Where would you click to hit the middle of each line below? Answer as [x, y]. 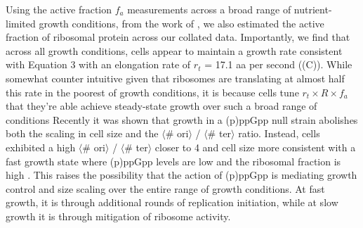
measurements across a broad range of [209, 9]
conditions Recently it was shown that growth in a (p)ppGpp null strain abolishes [182, 119]
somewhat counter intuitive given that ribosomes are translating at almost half [175, 78]
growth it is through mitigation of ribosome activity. [118, 216]
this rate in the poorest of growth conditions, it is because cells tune [152, 92]
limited [21, 23]
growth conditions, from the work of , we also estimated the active [181, 23]
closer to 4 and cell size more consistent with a [255, 147]
